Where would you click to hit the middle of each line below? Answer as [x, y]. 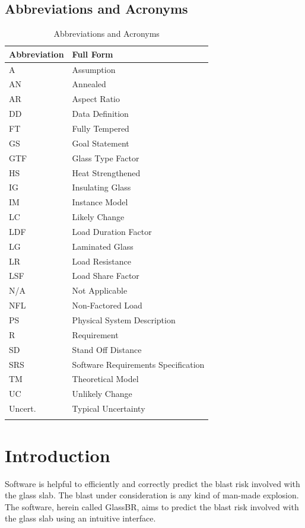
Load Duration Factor [112, 231]
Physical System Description [124, 319]
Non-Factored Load [107, 305]
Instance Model [100, 202]
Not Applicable [100, 290]
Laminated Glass [103, 246]
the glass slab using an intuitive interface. [80, 518]
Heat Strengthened [106, 172]
